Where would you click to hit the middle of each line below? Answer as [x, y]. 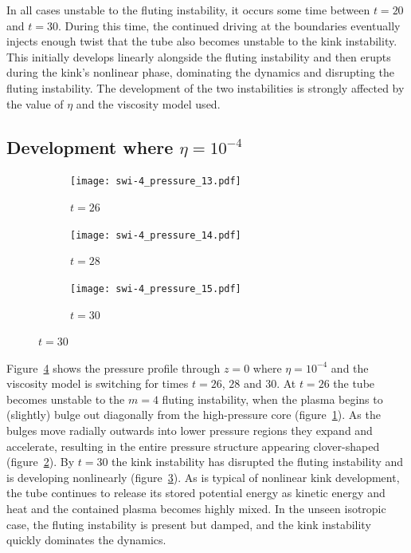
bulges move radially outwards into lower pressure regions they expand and [190, 431]
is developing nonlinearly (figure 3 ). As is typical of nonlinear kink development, [203, 477]
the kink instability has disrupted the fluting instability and [258, 462]
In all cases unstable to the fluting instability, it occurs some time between [188, 10]
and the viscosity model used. [148, 103]
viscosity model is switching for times [98, 383]
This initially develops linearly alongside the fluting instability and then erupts [199, 56]
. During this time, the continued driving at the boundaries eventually [229, 25]
